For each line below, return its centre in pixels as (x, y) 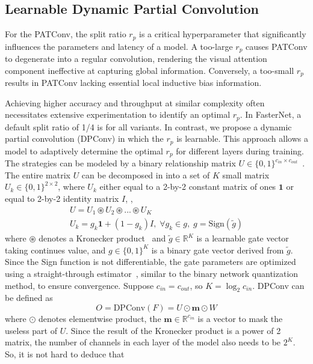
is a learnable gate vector (243, 238)
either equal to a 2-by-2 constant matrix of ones (188, 187)
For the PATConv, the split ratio (66, 34)
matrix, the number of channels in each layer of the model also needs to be (143, 342)
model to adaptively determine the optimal (84, 150)
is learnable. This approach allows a (242, 138)
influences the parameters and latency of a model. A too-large (119, 46)
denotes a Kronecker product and (102, 238)
